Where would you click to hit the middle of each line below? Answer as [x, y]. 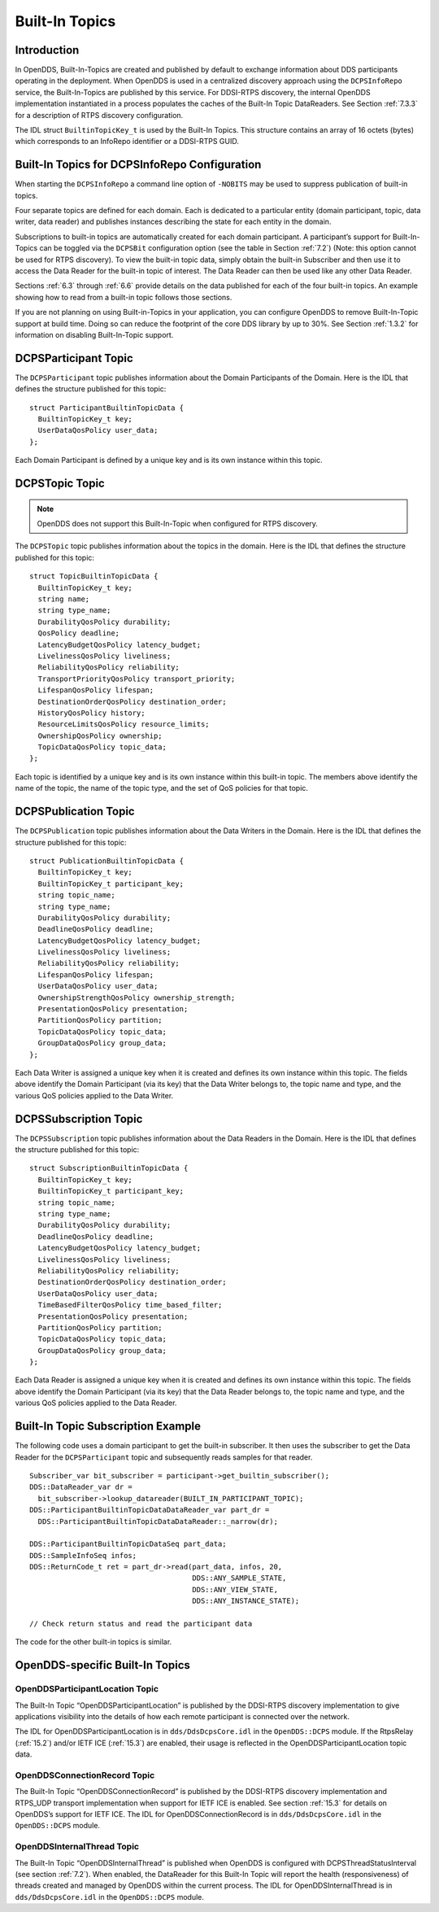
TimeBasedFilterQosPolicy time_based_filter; [130, 1305]
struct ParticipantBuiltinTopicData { [107, 408]
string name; [64, 599]
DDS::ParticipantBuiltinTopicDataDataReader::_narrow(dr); [158, 1521]
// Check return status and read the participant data [141, 1624]
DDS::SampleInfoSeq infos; [83, 1555]
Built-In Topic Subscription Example [108, 1427]
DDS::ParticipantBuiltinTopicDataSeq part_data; [128, 1544]
